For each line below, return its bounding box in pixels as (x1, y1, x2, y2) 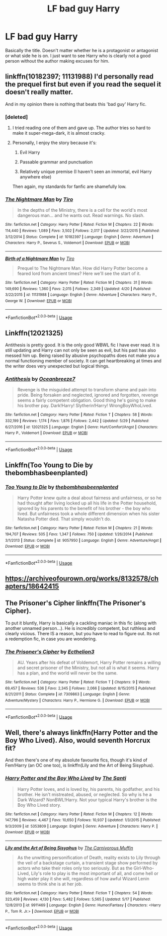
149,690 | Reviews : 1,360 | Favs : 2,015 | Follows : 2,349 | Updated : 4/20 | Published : (5, 286, 152, 291)
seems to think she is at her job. (17, 881, 83, 887)
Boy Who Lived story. (17, 802, 61, 808)
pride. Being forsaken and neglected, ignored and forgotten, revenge (17, 392, 159, 398)
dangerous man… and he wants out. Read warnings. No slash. (17, 212, 145, 219)
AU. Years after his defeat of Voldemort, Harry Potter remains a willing (17, 660, 161, 666)
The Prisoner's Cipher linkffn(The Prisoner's (5, 599, 146, 607)
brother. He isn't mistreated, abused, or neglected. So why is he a (17, 791, 152, 797)
